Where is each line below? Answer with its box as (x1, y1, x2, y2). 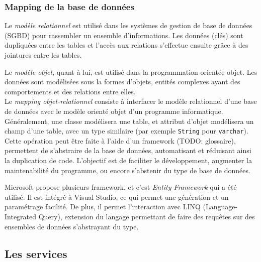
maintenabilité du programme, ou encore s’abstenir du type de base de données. (5, 165, 250, 175)
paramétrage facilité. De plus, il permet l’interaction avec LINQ (5, 201, 201, 212)
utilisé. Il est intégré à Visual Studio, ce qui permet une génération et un (5, 191, 229, 202)
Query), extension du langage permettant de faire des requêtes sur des (38, 211, 255, 221)
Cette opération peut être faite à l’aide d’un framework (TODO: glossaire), (5, 135, 236, 146)
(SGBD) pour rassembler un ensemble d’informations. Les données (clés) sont (5, 30, 243, 40)
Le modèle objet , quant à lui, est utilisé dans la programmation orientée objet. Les (5, 66, 257, 77)
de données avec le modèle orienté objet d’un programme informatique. (5, 105, 223, 116)
